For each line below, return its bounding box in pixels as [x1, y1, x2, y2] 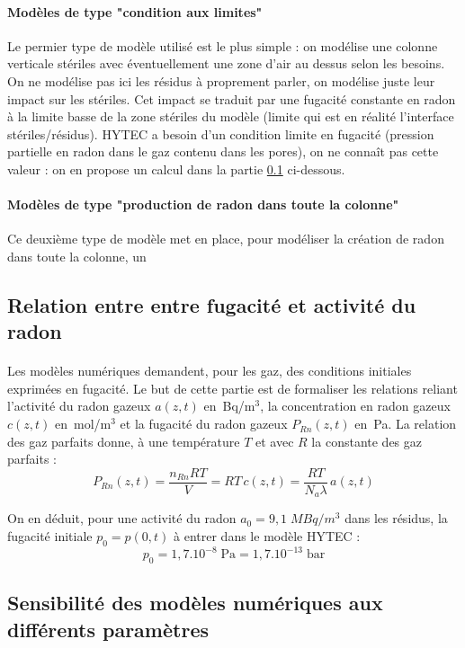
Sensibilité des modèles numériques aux [7, 589, 383, 617]
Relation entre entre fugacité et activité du [7, 290, 416, 318]
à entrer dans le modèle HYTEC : [174, 526, 361, 545]
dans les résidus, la [344, 509, 448, 528]
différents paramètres [7, 615, 209, 643]
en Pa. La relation [354, 414, 457, 433]
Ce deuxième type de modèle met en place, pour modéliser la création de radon [7, 229, 444, 248]
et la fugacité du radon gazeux [120, 414, 288, 433]
